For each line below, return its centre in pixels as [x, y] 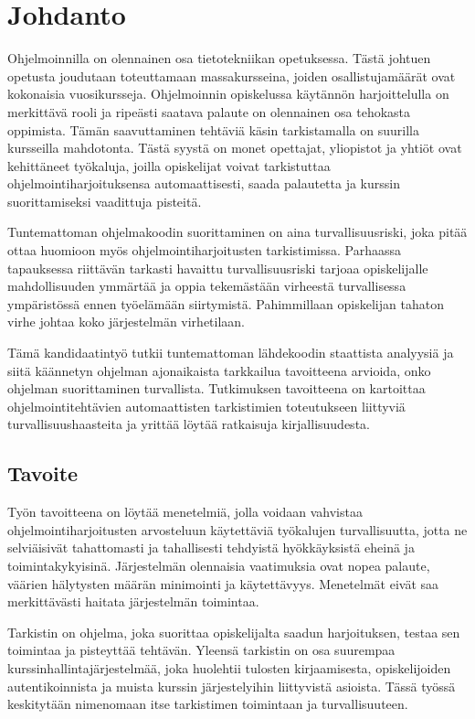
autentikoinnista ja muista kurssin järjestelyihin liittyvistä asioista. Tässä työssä [232, 686]
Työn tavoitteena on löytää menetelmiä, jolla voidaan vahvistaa [185, 512]
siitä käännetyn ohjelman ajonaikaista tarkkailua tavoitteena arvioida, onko [219, 370]
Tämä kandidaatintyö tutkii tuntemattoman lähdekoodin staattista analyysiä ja [231, 353]
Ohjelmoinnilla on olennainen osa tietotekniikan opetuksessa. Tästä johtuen [219, 58]
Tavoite [43, 473]
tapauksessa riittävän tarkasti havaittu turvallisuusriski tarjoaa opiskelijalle [218, 268]
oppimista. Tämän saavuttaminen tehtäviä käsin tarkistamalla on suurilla [213, 129]
